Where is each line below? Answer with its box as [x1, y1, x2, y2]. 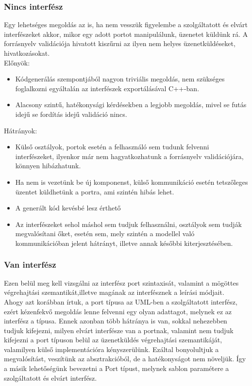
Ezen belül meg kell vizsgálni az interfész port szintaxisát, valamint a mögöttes [4, 277, 239, 288]
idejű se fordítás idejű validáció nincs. [15, 109, 127, 119]
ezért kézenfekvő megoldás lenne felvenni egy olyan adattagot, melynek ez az [4, 306, 232, 316]
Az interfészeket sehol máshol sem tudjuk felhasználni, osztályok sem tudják [15, 219, 242, 229]
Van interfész [4, 258, 56, 271]
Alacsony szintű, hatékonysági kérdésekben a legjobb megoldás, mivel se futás [15, 99, 247, 110]
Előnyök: [4, 57, 30, 67]
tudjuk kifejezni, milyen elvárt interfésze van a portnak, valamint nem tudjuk [4, 325, 234, 335]
